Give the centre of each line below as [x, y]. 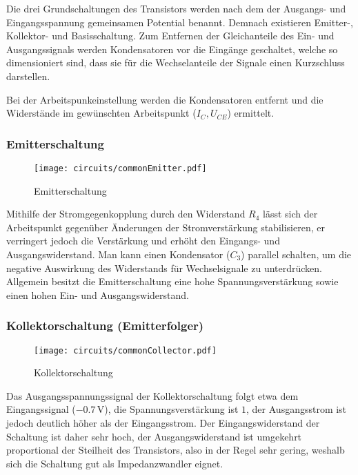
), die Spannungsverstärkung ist [171, 409]
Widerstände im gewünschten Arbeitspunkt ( [101, 113]
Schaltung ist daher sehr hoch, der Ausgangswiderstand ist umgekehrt [154, 436]
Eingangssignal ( [41, 409]
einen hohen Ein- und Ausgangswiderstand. [98, 294]
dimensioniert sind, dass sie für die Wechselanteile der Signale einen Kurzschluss [176, 62]
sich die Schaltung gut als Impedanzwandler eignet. [115, 463]
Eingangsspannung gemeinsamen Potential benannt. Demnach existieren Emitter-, [180, 22]
